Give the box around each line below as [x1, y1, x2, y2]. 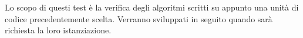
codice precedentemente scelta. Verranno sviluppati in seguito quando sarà [5, 12, 272, 25]
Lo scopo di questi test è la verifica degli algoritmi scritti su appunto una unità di [5, 1, 299, 13]
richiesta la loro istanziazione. [5, 24, 112, 36]
